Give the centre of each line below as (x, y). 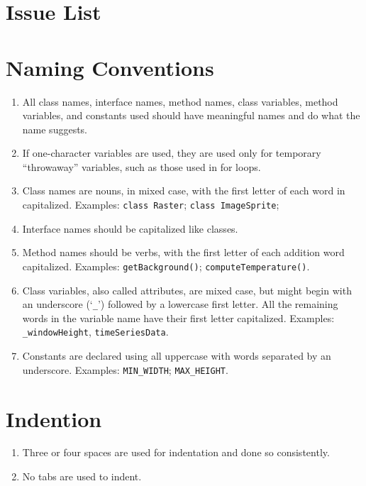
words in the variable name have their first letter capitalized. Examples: (178, 317)
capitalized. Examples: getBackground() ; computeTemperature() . (166, 266)
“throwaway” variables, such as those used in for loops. (142, 166)
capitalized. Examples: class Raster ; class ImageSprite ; (151, 205)
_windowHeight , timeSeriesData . (95, 332)
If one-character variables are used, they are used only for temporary (172, 153)
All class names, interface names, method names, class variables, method (180, 101)
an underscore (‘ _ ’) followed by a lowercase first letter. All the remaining (180, 304)
